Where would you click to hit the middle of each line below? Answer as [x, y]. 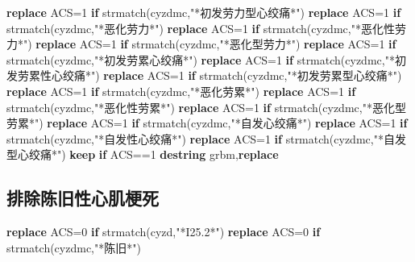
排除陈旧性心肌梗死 [83, 198]
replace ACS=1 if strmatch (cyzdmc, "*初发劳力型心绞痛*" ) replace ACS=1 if [204, 12]
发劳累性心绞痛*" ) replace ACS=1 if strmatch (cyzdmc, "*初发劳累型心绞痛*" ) [204, 75]
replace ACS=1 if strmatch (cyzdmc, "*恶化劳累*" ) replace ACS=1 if [181, 91]
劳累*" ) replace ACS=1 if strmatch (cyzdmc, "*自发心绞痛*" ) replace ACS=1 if [207, 123]
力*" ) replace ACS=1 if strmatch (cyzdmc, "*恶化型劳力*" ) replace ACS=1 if [201, 44]
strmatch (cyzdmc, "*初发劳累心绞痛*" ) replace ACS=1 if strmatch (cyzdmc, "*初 [206, 59]
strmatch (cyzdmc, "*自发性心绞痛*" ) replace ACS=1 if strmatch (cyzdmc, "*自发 [206, 138]
